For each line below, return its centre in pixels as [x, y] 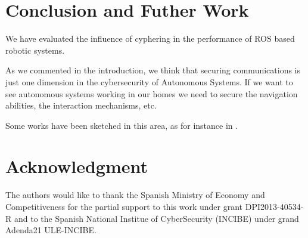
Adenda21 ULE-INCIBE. [51, 230]
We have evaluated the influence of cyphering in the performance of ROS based [150, 38]
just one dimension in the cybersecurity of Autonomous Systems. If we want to [149, 81]
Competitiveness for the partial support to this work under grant [124, 206]
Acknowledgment [77, 166]
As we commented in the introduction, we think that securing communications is [153, 70]
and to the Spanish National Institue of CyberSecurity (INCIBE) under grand [156, 218]
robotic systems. [35, 50]
